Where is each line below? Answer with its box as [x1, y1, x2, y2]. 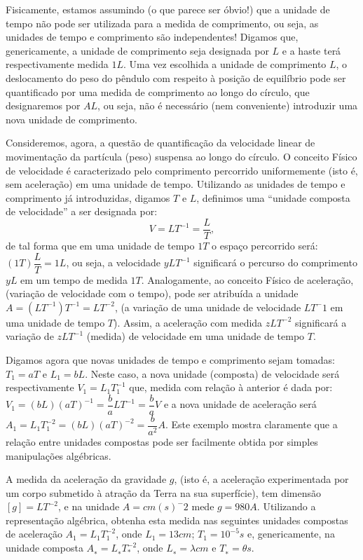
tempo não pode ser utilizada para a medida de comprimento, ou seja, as [6, 15, 319, 30]
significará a [295, 315, 347, 329]
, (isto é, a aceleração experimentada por [174, 472, 349, 486]
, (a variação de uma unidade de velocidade [114, 299, 301, 314]
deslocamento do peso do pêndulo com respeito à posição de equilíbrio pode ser [6, 70, 346, 85]
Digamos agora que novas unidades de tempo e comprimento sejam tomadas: [6, 353, 335, 367]
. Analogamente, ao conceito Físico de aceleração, [141, 272, 354, 287]
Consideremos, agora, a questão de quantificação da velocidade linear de [6, 135, 315, 150]
